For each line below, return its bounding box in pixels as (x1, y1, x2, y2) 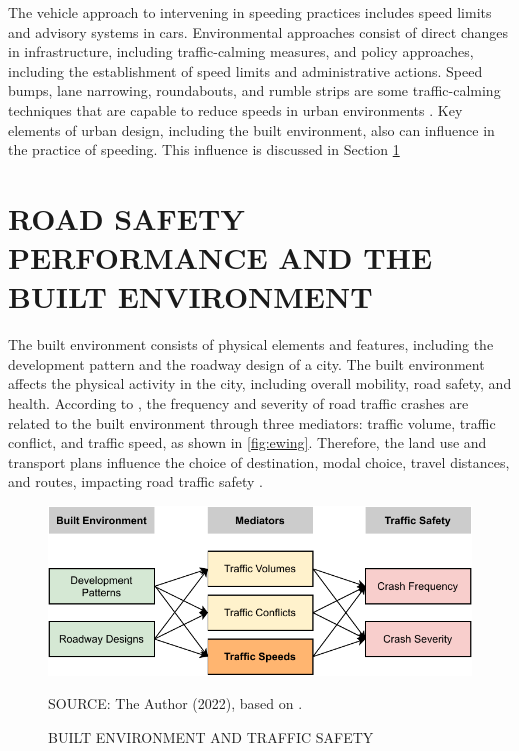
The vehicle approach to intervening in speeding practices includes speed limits (8, 2, 492, 22)
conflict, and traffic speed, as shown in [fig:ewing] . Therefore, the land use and (8, 432, 487, 453)
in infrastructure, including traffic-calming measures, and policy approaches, (8, 41, 474, 62)
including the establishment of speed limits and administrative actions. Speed (8, 60, 483, 81)
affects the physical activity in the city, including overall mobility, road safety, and (8, 373, 512, 394)
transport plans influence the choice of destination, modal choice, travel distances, (8, 451, 510, 472)
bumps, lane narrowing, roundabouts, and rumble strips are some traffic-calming (8, 80, 501, 101)
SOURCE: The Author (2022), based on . (48, 693, 303, 714)
